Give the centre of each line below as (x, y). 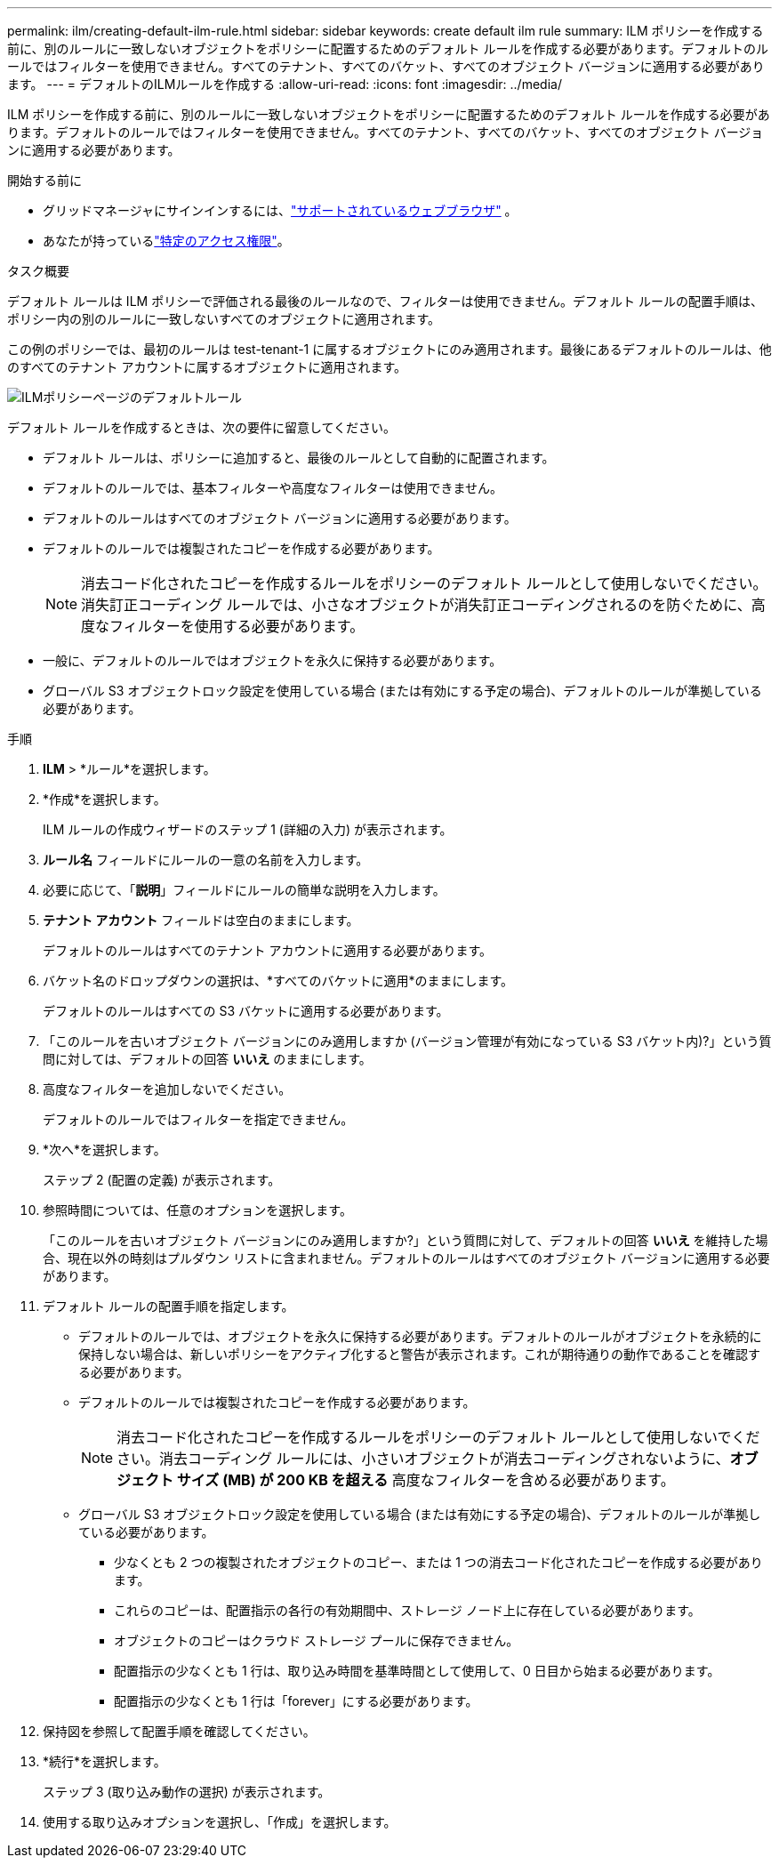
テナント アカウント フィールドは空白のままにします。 (201, 920)
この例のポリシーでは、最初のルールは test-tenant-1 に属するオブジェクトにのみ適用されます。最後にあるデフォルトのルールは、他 (389, 349)
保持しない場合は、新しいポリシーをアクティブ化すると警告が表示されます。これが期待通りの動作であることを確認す (419, 1354)
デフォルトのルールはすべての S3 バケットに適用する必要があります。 (246, 1011)
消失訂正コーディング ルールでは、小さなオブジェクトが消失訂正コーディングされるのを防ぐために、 (416, 605)
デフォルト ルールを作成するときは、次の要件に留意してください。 (202, 427)
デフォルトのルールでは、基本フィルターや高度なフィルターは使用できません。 (273, 488)
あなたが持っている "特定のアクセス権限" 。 (166, 241)
